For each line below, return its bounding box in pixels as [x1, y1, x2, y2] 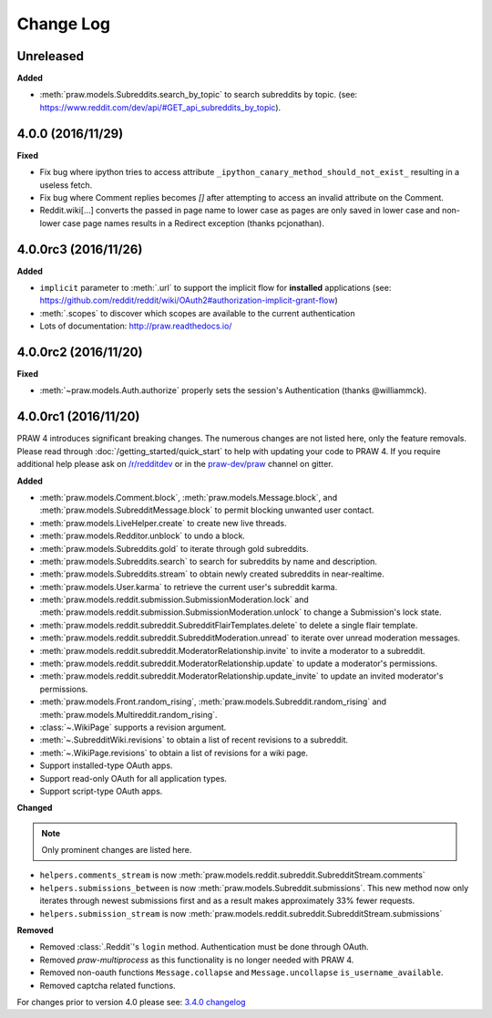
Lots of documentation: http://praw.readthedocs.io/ [39, 320, 232, 332]
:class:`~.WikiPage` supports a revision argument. [39, 722, 227, 732]
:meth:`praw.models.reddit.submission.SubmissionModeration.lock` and [39, 594, 309, 606]
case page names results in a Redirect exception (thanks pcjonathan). [62, 217, 325, 228]
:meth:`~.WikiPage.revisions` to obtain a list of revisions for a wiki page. [39, 747, 309, 758]
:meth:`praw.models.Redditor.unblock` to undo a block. [39, 530, 246, 542]
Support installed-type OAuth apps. [39, 760, 173, 771]
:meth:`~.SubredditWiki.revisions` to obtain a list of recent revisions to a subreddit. [39, 734, 349, 745]
